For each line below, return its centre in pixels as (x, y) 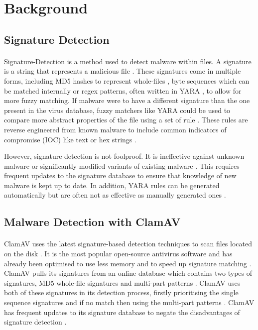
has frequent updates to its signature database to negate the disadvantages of (122, 312)
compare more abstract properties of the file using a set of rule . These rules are (126, 120)
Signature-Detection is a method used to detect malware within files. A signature (128, 61)
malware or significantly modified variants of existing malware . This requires (122, 165)
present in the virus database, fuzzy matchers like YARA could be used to (117, 110)
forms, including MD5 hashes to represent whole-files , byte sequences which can (127, 80)
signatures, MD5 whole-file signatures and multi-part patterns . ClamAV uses (122, 282)
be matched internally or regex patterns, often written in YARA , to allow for (123, 90)
